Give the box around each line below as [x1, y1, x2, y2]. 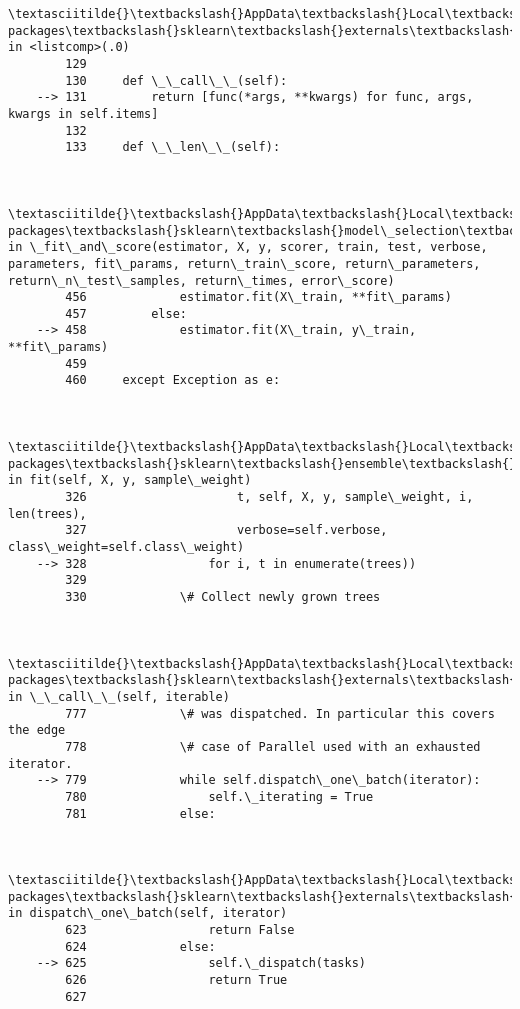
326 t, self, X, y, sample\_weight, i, [65, 490, 474, 505]
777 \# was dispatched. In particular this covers [65, 706, 495, 721]
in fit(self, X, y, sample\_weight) [8, 473, 252, 488]
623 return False [65, 923, 295, 938]
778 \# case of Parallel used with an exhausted [65, 739, 481, 754]
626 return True [65, 973, 288, 988]
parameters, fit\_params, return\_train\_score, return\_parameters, [8, 256, 481, 271]
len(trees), [8, 506, 87, 521]
